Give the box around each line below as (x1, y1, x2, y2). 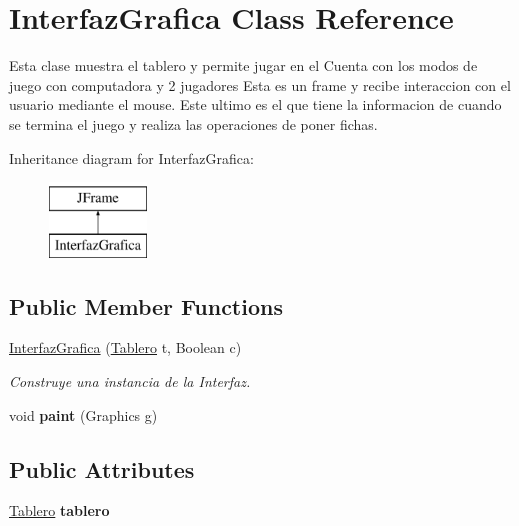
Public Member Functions (9, 290, 283, 321)
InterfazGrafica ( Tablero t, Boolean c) (9, 337, 242, 358)
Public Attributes (9, 453, 195, 484)
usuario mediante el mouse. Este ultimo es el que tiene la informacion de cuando (9, 94, 502, 115)
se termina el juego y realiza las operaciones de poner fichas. (9, 113, 378, 134)
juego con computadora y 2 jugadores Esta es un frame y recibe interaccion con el (9, 74, 511, 95)
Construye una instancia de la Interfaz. (9, 371, 251, 392)
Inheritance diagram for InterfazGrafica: (9, 147, 254, 168)
